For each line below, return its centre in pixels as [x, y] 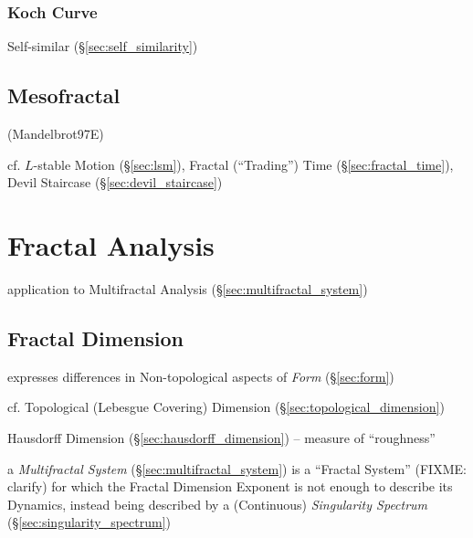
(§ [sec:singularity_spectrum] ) [89, 522]
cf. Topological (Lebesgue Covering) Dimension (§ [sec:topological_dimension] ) [226, 407]
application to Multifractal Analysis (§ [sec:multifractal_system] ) [188, 288]
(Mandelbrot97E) [56, 134]
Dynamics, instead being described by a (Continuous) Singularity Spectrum [218, 504]
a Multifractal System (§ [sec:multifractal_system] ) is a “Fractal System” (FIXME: [237, 468]
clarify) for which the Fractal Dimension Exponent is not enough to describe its [230, 486]
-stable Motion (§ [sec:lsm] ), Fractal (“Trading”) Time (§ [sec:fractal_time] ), [243, 164]
